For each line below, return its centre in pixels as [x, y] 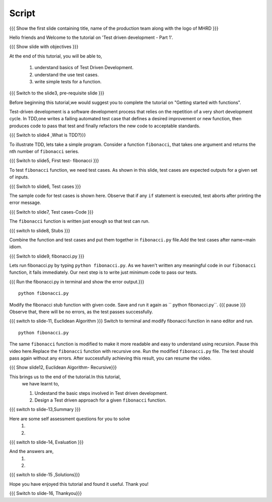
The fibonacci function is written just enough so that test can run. [79, 221]
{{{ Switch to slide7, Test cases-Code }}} [51, 212]
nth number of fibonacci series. [44, 152]
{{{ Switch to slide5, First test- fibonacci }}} [54, 161]
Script [22, 13]
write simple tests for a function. [68, 81]
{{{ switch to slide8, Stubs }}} [40, 230]
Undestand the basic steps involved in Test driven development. [101, 393]
